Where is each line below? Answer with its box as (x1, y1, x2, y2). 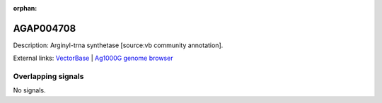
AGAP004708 (13, 22, 76, 35)
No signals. (13, 86, 46, 95)
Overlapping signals (13, 71, 84, 81)
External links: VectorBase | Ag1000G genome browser (13, 54, 173, 63)
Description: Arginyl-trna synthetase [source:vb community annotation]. (13, 41, 224, 49)
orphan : (13, 4, 37, 12)
